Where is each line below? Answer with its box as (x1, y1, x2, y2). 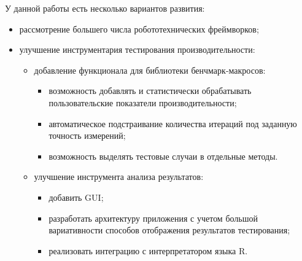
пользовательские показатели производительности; (48, 96, 237, 109)
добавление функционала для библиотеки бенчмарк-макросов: (34, 63, 266, 76)
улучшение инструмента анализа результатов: (34, 170, 204, 183)
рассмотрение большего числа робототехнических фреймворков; (19, 22, 259, 35)
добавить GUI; (48, 190, 104, 203)
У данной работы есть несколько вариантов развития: (5, 2, 205, 14)
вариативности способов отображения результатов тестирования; (48, 224, 290, 236)
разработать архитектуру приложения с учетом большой (48, 211, 258, 224)
